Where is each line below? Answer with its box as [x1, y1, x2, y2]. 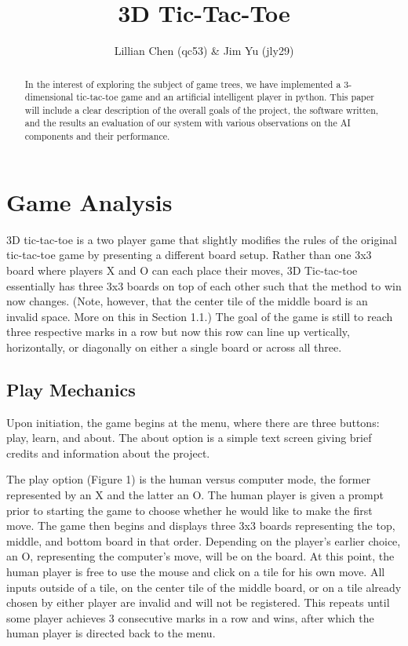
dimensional [24, 90, 74, 104]
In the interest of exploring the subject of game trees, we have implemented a [24, 77, 341, 90]
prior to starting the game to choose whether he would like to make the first [6, 502, 373, 518]
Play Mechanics [6, 377, 136, 401]
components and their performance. [24, 130, 170, 143]
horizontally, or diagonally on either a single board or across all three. [6, 338, 342, 355]
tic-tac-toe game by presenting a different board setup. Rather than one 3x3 [6, 246, 372, 263]
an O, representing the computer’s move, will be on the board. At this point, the [6, 548, 395, 564]
